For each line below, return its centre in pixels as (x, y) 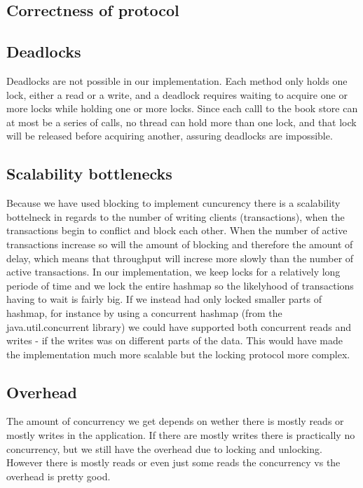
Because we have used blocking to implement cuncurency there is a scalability (173, 203)
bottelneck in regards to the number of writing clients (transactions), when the (176, 216)
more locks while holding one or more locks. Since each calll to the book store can (182, 108)
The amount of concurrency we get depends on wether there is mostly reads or (175, 421)
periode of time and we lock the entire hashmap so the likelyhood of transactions (180, 285)
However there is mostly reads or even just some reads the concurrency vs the (173, 462)
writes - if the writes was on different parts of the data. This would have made (174, 340)
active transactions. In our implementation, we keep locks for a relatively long (173, 272)
